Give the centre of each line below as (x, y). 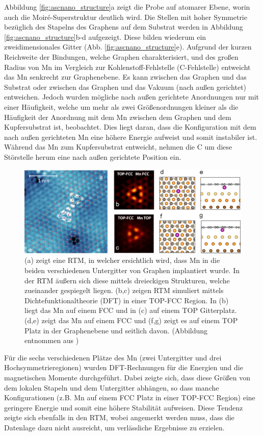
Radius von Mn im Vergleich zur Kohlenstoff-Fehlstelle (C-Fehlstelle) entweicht (127, 67)
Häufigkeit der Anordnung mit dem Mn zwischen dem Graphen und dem (118, 117)
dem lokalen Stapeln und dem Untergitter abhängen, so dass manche (112, 387)
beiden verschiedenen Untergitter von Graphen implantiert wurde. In (132, 270)
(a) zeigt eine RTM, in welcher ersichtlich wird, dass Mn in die (122, 260)
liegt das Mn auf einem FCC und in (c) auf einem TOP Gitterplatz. (131, 310)
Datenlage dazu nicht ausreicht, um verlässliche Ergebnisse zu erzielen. (114, 427)
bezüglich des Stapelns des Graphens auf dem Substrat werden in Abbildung (124, 27)
